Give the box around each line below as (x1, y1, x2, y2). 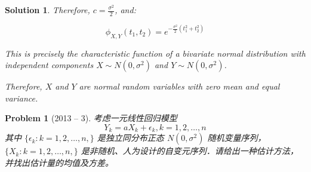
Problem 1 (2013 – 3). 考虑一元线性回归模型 (5, 112, 177, 124)
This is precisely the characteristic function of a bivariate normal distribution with (5, 47, 306, 59)
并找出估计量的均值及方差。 (5, 156, 113, 168)
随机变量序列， (207, 131, 266, 144)
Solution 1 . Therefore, (5, 4, 90, 16)
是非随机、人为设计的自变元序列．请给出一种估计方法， (81, 145, 298, 157)
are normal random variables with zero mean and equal (79, 80, 280, 93)
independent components (5, 59, 94, 71)
